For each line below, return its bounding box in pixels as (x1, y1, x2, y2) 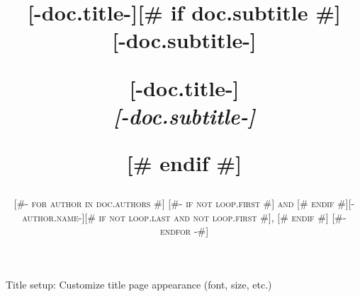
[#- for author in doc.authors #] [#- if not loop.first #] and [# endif (13, 196, 334, 211)
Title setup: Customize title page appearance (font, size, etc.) (6, 276, 272, 291)
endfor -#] (159, 223, 209, 238)
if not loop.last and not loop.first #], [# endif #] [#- (99, 209, 347, 224)
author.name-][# (22, 209, 96, 224)
